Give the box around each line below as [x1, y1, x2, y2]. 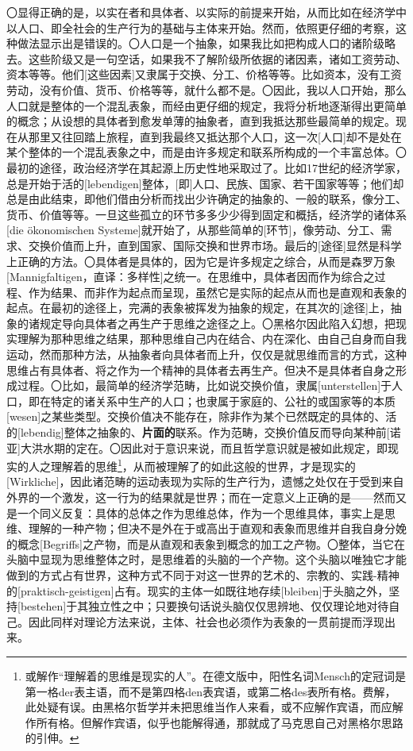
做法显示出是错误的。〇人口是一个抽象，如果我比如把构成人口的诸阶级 [17, 35, 384, 52]
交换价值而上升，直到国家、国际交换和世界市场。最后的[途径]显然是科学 [28, 237, 402, 253]
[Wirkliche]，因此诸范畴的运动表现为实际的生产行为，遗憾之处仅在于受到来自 [6, 473, 404, 490]
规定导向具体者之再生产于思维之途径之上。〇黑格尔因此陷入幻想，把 [39, 314, 396, 331]
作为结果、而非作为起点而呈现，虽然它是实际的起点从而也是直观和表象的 [28, 283, 407, 300]
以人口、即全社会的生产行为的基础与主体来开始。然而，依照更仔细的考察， [6, 19, 396, 36]
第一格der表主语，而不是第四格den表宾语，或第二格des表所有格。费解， [25, 683, 396, 699]
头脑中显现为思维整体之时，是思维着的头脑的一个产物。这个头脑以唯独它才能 [6, 551, 407, 568]
